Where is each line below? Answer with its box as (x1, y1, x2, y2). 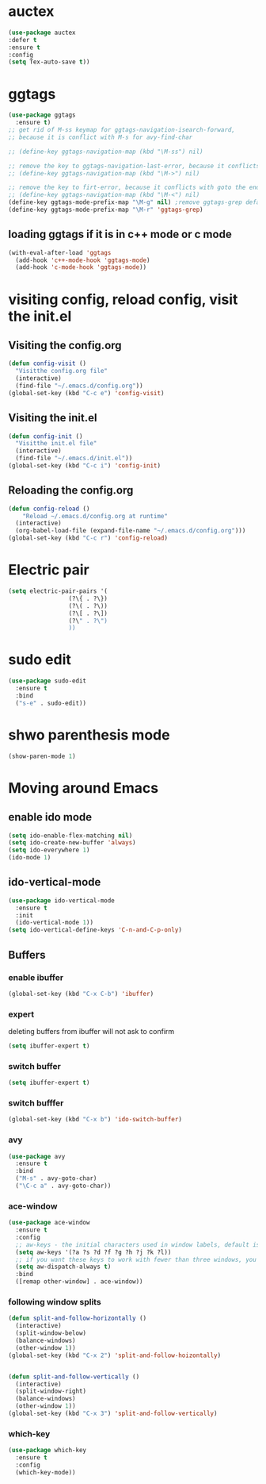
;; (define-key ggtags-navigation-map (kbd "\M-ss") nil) (8, 148, 203, 156)
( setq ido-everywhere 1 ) (8, 846, 90, 855)
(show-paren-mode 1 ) (8, 752, 77, 760)
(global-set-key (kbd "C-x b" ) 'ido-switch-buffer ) (8, 1116, 182, 1124)
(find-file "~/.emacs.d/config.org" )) (15, 382, 144, 390)
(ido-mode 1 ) (8, 854, 51, 862)
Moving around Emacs (8, 779, 159, 797)
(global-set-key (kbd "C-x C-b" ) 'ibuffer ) (8, 990, 154, 998)
